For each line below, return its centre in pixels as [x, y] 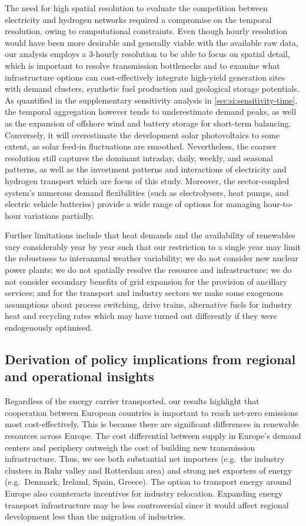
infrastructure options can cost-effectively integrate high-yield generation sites [145, 77]
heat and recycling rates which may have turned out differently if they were [141, 316]
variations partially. [59, 215]
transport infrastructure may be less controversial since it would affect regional [147, 505]
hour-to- [278, 204]
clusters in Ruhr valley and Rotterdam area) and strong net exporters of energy [149, 470]
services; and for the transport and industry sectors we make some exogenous [144, 293]
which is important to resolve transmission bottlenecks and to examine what [142, 65]
